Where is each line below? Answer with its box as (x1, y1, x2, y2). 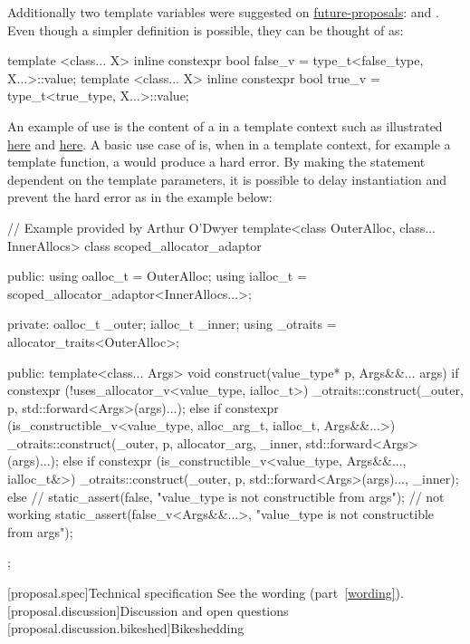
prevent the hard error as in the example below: (7, 187, 273, 207)
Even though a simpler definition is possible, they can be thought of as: (7, 20, 404, 39)
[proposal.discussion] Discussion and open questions (7, 601, 289, 620)
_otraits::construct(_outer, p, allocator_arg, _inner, (7, 433, 302, 452)
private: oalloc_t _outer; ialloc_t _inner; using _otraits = (7, 314, 337, 333)
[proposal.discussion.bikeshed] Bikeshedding (7, 619, 245, 638)
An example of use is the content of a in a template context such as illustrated (7, 116, 443, 135)
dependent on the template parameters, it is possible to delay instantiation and (7, 169, 447, 188)
